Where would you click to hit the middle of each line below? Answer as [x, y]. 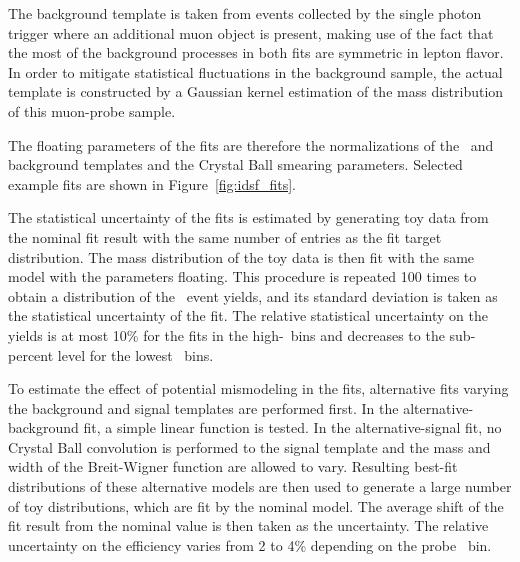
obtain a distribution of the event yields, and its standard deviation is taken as [253, 295]
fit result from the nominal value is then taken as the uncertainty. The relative [248, 525]
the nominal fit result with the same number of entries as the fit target [225, 236]
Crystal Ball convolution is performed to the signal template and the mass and [249, 446]
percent [31, 354]
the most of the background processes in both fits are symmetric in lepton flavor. [256, 52]
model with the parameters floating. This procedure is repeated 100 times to [242, 276]
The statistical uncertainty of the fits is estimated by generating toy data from [248, 217]
